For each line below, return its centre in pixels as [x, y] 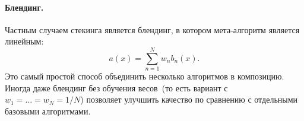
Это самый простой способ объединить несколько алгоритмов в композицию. [145, 76]
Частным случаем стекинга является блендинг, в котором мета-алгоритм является [152, 29]
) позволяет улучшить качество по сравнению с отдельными [189, 99]
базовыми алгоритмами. [48, 111]
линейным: [24, 41]
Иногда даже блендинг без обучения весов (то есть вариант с [116, 87]
